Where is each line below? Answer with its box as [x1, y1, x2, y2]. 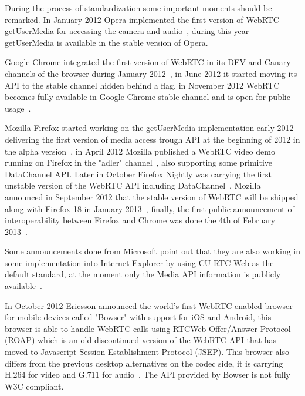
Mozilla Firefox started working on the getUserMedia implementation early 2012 [5, 122, 294, 134]
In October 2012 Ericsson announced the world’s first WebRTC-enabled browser [5, 299, 293, 311]
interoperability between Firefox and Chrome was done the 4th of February [5, 214, 276, 226]
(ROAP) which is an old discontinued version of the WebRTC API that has [5, 334, 277, 346]
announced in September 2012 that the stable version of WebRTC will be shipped [5, 190, 299, 203]
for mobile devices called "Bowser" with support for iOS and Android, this [5, 311, 272, 323]
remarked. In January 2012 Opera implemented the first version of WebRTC [5, 13, 279, 25]
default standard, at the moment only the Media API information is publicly [5, 268, 281, 280]
